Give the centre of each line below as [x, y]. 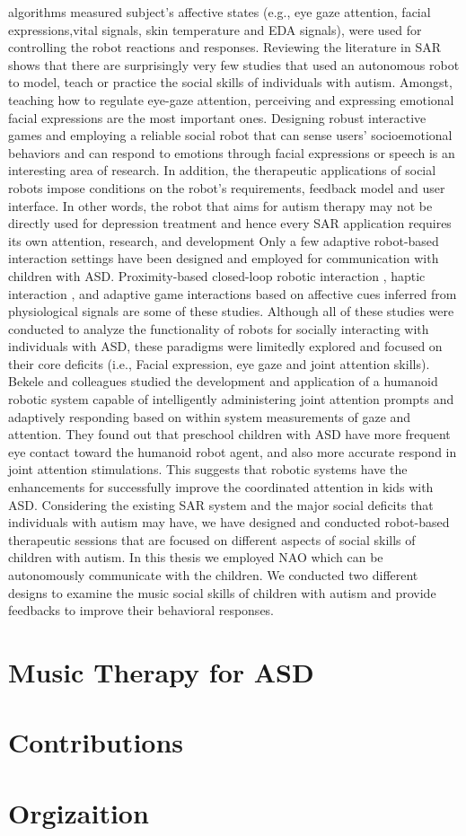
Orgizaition [79, 812]
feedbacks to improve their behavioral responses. [141, 610]
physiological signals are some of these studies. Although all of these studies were [231, 311]
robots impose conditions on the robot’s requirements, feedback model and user [227, 187]
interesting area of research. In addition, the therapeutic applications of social [222, 170]
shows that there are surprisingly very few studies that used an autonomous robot [234, 64]
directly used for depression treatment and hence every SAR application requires [230, 223]
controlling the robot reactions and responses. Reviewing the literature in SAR [225, 47]
